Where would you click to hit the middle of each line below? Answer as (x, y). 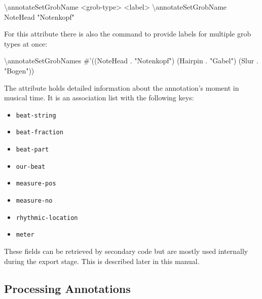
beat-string (36, 115)
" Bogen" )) (19, 70)
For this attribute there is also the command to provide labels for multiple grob (128, 34)
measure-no (34, 201)
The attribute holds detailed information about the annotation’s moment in (122, 87)
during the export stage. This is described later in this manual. (102, 261)
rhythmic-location (47, 218)
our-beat (31, 166)
